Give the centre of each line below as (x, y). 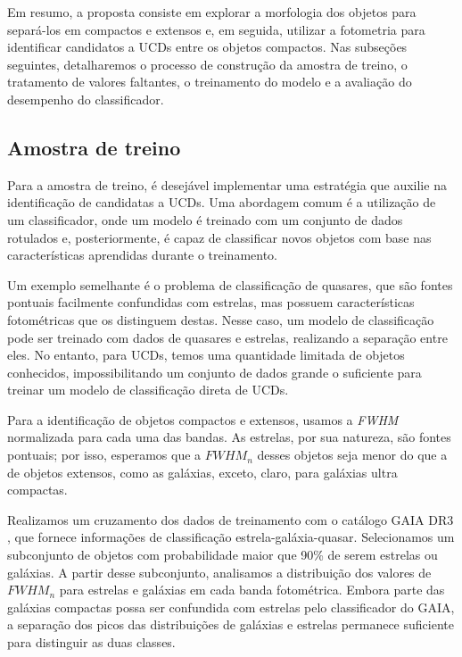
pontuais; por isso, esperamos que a (104, 455)
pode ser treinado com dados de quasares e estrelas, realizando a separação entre (227, 337)
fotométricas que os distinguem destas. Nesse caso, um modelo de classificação (221, 319)
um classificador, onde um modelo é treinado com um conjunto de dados (205, 219)
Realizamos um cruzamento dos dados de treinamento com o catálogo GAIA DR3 (231, 519)
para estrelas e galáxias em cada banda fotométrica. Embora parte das (252, 590)
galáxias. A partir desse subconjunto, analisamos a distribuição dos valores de (219, 572)
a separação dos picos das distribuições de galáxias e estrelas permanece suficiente (231, 624)
